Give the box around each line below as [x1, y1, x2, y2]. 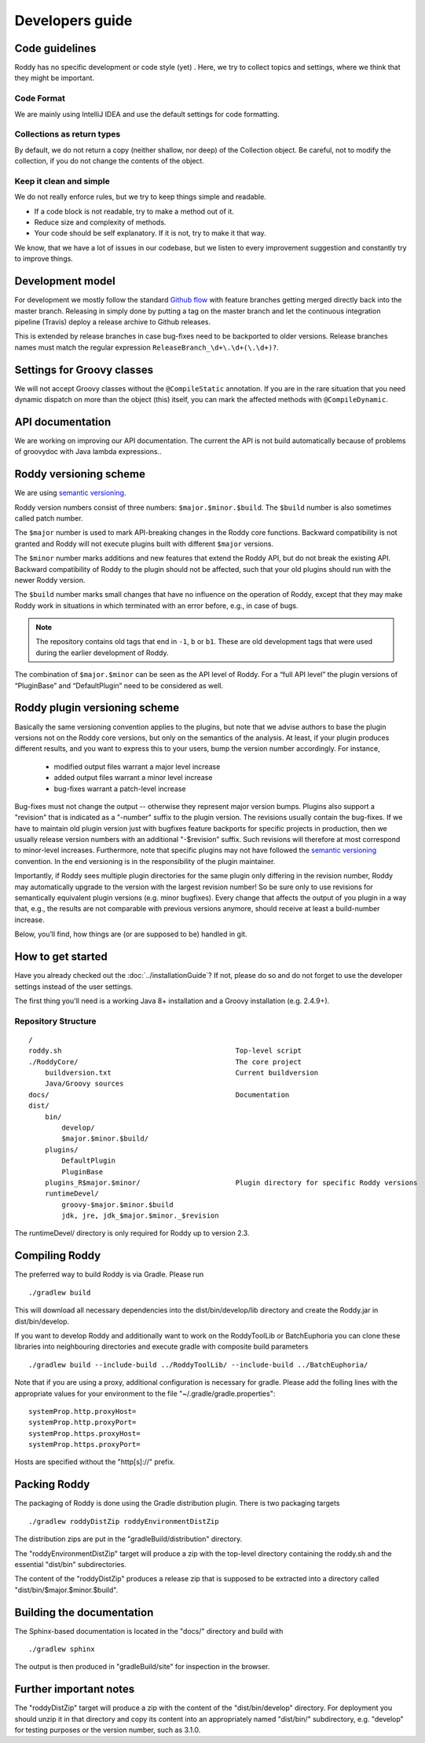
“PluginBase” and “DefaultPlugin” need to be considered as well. [14, 680, 224, 690]
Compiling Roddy [14, 1249, 101, 1262]
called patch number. [14, 513, 83, 522]
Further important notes [14, 1683, 135, 1696]
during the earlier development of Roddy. [35, 648, 169, 657]
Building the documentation [14, 1606, 154, 1619]
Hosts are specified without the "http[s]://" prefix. [14, 1457, 176, 1467]
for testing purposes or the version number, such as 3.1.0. [14, 1725, 201, 1735]
